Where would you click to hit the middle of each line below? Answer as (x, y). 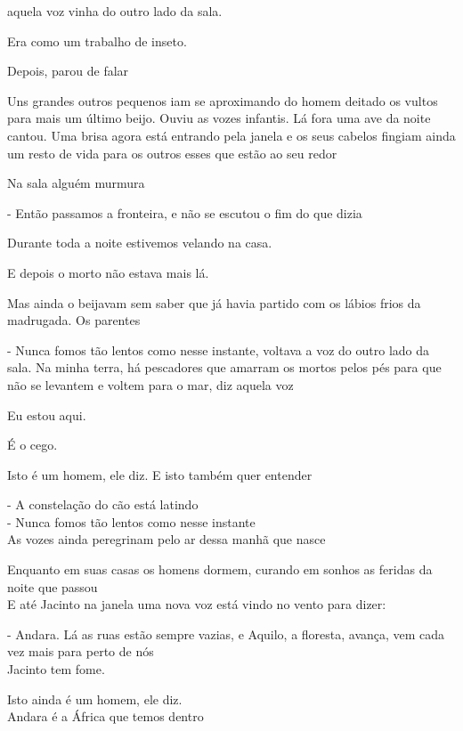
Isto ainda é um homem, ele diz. (95, 699)
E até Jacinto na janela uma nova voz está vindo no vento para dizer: (197, 604)
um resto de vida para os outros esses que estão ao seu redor (172, 153)
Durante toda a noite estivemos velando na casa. (140, 243)
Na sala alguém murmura (76, 183)
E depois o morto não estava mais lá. (108, 272)
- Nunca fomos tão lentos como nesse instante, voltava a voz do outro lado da (219, 349)
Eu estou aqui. (47, 414)
